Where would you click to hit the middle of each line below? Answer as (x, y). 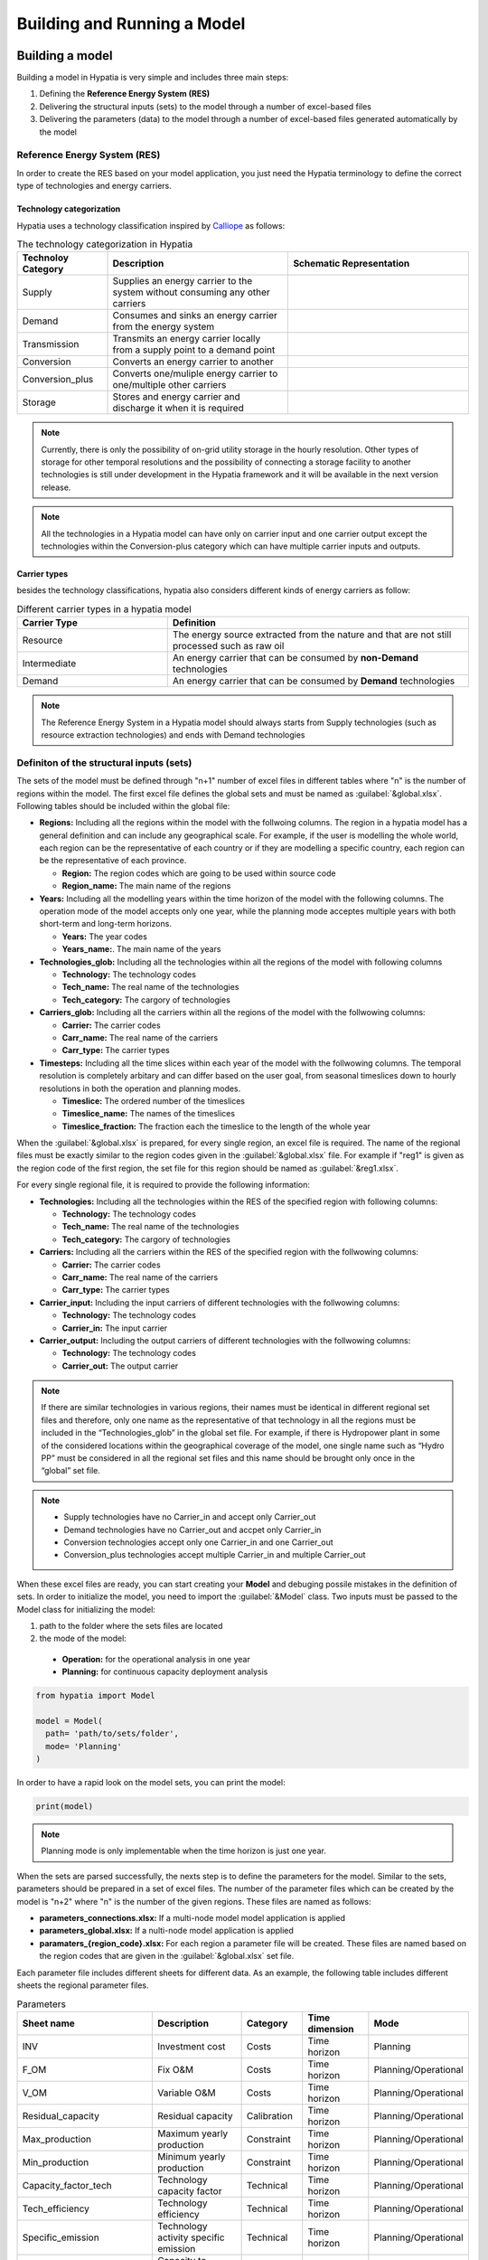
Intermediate (49, 664)
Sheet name (49, 2023)
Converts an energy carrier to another (193, 362)
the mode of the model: (83, 1638)
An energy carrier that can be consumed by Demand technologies (314, 681)
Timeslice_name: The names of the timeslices (148, 1114)
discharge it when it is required (178, 409)
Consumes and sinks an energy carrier (195, 315)
